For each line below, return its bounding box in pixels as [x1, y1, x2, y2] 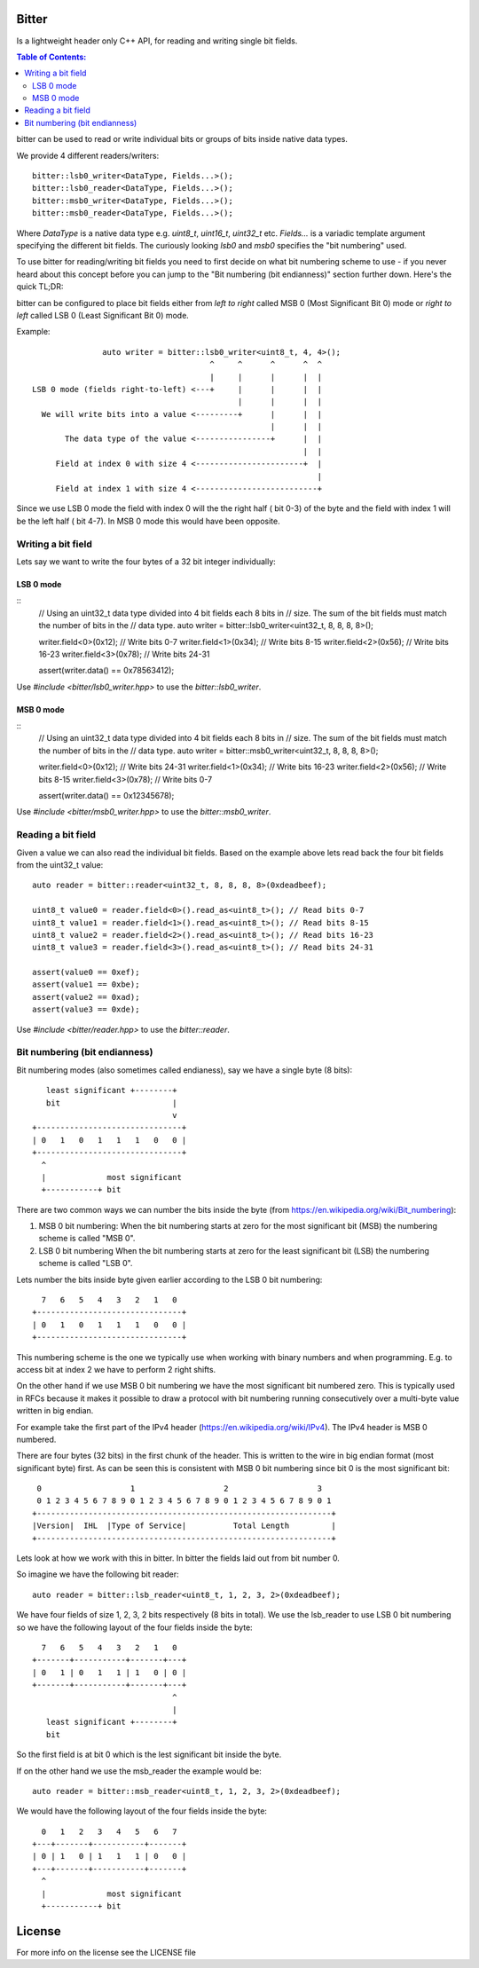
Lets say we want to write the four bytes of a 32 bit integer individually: [16, 555, 277, 567]
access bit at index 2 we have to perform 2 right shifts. [16, 1364, 216, 1374]
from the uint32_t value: [16, 859, 104, 870]
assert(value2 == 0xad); [32, 992, 140, 1002]
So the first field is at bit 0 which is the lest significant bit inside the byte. [16, 1749, 282, 1760]
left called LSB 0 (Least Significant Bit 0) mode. [16, 310, 190, 320]
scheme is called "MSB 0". [38, 1233, 136, 1244]
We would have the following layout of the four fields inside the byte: [16, 1806, 268, 1816]
